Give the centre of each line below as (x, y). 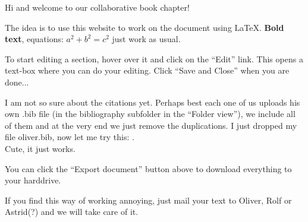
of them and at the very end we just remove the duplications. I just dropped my (151, 125)
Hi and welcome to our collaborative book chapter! (97, 7)
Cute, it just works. (40, 148)
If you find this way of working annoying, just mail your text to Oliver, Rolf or (148, 200)
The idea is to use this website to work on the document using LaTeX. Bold (144, 27)
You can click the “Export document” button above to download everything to (148, 168)
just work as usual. (146, 39)
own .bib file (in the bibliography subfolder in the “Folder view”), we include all (150, 114)
